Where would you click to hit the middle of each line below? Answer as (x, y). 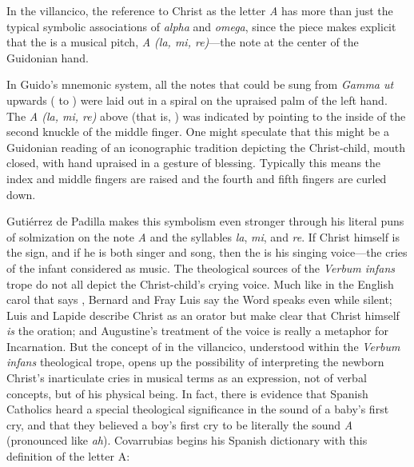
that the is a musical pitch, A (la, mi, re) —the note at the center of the (183, 42)
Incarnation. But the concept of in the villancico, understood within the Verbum (203, 346)
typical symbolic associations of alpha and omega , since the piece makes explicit (201, 26)
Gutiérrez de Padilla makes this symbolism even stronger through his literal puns (205, 221)
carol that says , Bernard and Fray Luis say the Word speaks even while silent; (199, 299)
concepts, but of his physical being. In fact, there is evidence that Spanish (187, 393)
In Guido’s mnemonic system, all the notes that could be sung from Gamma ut (200, 84)
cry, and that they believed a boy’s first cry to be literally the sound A (180, 424)
